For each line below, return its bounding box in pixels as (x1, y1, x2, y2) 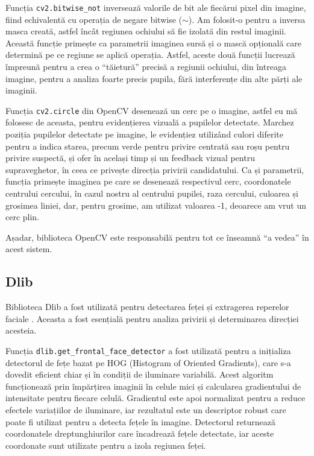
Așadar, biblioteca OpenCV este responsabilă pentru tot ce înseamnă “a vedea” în (5, 230, 309, 243)
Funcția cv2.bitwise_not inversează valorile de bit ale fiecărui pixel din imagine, (5, 1, 306, 13)
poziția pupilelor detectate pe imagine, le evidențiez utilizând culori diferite (5, 128, 283, 141)
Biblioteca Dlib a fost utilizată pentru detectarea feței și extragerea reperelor (5, 300, 289, 313)
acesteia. (5, 324, 37, 337)
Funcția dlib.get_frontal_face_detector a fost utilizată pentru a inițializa (5, 344, 291, 356)
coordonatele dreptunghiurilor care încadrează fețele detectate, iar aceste (5, 427, 274, 440)
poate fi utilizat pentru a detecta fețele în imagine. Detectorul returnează (5, 415, 275, 428)
